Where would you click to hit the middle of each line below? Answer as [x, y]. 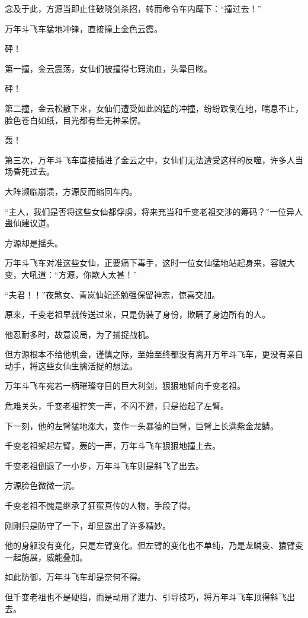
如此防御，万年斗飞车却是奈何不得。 [75, 577]
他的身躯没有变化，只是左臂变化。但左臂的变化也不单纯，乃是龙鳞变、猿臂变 [154, 545]
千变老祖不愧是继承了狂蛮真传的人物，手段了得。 [100, 506]
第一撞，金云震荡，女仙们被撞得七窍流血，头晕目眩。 [108, 68]
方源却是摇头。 [34, 243]
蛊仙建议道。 [30, 223]
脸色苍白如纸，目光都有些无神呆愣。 [75, 120]
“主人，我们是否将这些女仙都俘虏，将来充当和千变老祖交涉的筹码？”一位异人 [154, 211]
